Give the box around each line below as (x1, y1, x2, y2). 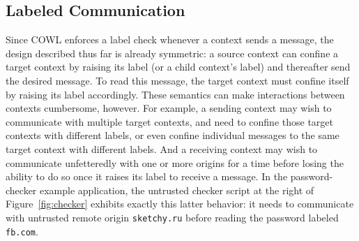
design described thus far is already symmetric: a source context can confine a (6, 45, 339, 60)
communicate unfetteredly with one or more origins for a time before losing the (6, 155, 344, 170)
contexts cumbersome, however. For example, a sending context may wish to (6, 101, 332, 115)
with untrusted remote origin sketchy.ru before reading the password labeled (6, 210, 339, 224)
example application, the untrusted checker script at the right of (40, 182, 314, 197)
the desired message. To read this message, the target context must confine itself (6, 73, 349, 87)
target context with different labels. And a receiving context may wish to (6, 141, 318, 156)
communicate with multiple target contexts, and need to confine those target (6, 114, 333, 129)
